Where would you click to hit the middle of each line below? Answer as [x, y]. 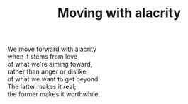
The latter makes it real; [42, 87]
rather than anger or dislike [47, 71]
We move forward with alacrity [52, 49]
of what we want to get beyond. [54, 79]
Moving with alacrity [119, 13]
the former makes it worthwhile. [54, 94]
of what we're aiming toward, [50, 64]
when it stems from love [43, 57]
